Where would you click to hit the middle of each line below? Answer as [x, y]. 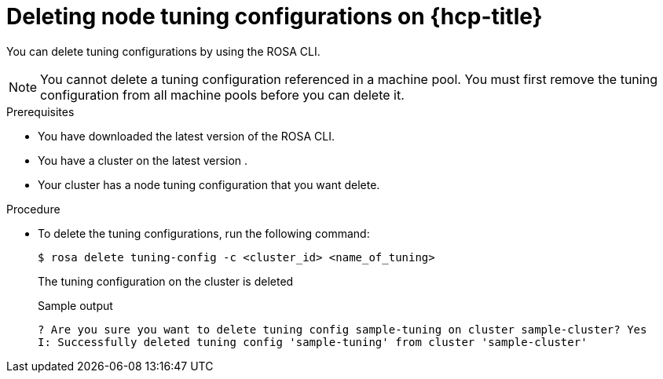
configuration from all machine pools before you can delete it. [222, 95]
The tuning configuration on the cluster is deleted [166, 281]
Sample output [75, 305]
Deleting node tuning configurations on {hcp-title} [275, 16]
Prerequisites [40, 111]
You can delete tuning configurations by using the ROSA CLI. [163, 51]
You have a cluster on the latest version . [143, 160]
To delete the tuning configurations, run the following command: [204, 233]
